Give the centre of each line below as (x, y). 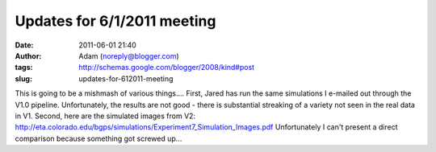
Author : (28, 55)
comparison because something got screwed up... (99, 138)
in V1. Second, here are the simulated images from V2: (105, 116)
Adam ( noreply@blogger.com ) (129, 55)
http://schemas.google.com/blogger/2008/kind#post (166, 68)
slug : (23, 78)
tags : (24, 68)
